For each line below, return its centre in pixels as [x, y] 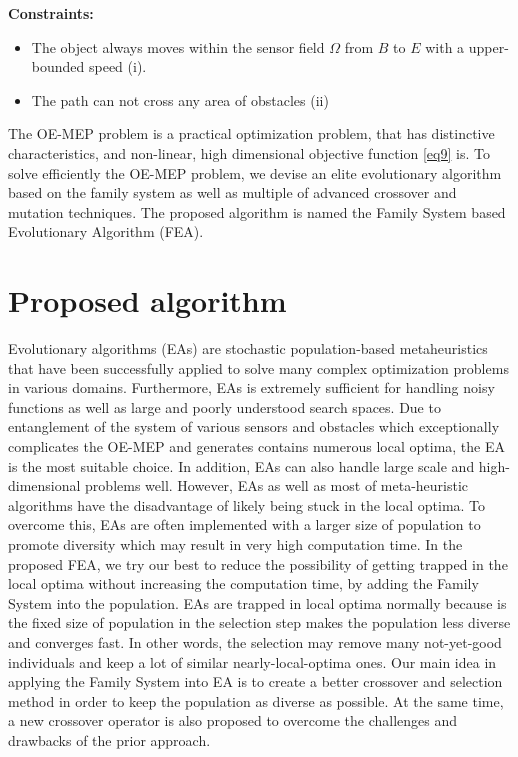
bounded [58, 66]
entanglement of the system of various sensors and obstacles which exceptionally [254, 426]
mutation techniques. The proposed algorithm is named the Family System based [257, 211]
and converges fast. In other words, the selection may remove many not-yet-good [255, 641]
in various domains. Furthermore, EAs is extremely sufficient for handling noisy [251, 387]
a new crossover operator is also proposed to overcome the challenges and [233, 720]
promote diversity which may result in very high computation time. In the [235, 544]
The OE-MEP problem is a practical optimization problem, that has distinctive [251, 133]
